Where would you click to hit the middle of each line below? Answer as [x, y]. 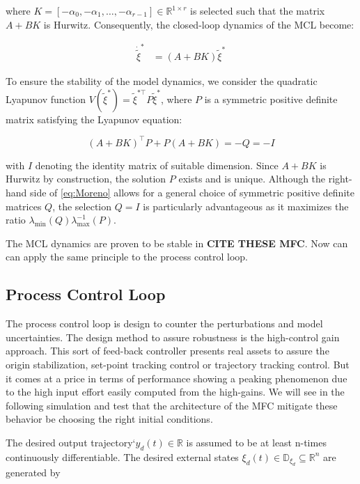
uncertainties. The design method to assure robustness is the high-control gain [173, 337]
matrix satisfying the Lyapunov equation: [94, 119]
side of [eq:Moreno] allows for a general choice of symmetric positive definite [192, 193]
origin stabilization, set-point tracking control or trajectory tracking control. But [178, 364]
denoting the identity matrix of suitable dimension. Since [157, 165]
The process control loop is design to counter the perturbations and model [164, 323]
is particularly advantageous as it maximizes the [246, 206]
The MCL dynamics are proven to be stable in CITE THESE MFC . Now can [177, 243]
